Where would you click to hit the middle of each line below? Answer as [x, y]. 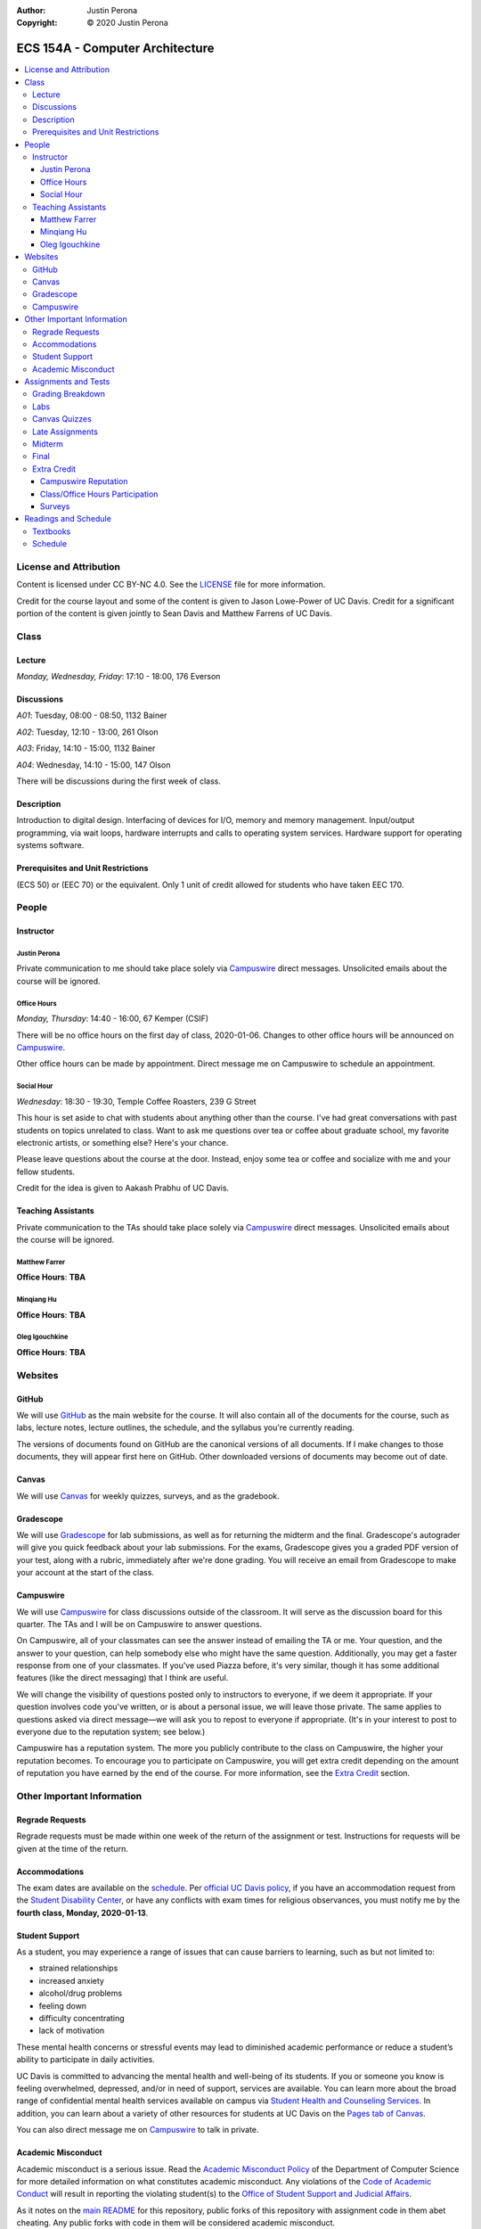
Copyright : [37, 23]
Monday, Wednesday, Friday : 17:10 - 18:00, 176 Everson [118, 677]
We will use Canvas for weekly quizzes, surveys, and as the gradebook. [148, 1496]
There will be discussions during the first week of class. [119, 781]
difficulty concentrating [82, 2019]
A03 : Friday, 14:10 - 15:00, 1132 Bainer [86, 748]
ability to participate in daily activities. [86, 2060]
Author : [31, 10]
